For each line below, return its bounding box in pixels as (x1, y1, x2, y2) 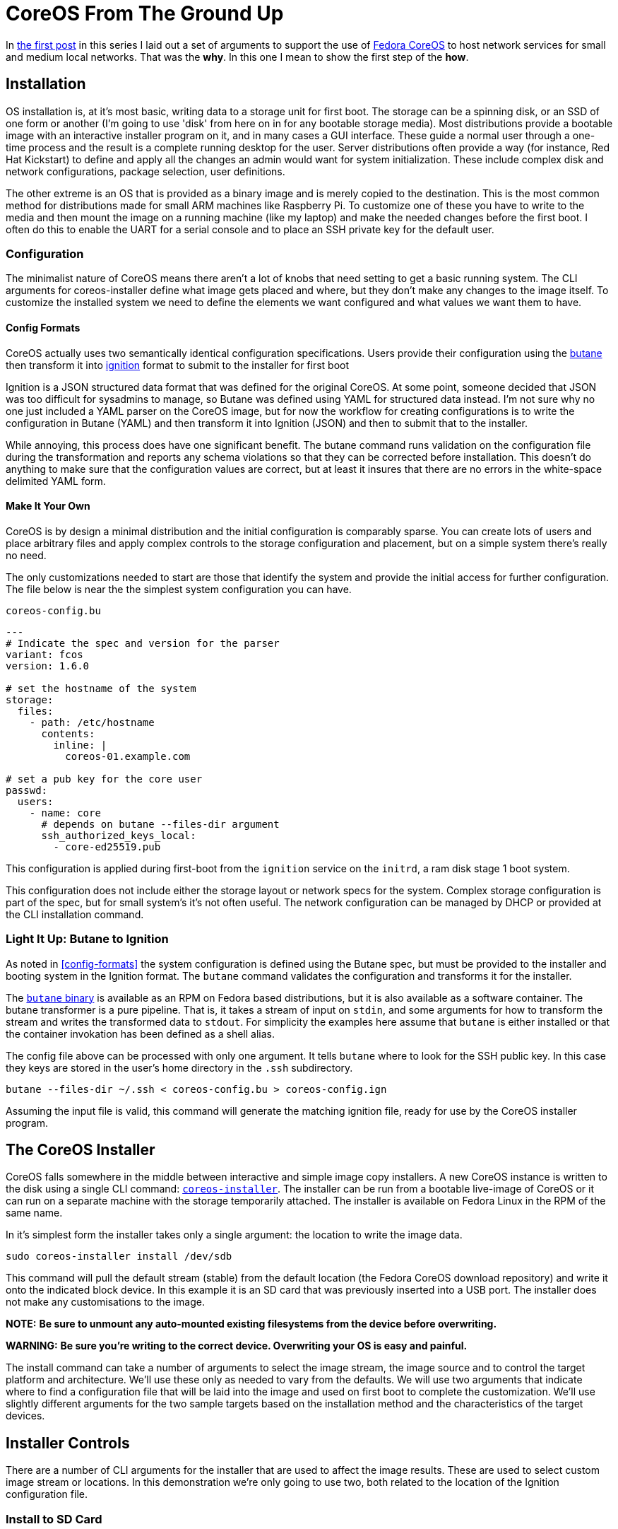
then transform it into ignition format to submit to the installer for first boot (6, 358, 350, 371)
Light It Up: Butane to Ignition (6, 932, 169, 947)
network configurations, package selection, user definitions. (6, 165, 285, 177)
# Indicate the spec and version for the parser (6, 637, 280, 649)
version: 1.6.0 (6, 660, 90, 672)
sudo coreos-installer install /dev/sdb (6, 1250, 232, 1263)
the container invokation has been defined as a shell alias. (6, 1027, 275, 1040)
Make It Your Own (6, 500, 90, 512)
